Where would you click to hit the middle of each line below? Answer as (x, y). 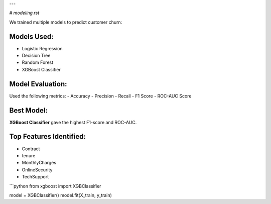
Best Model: (28, 110)
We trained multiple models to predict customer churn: (66, 22)
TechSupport (35, 177)
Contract (31, 149)
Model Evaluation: (38, 84)
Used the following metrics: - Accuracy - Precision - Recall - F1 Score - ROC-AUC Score (100, 96)
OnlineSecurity (37, 170)
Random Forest (38, 62)
